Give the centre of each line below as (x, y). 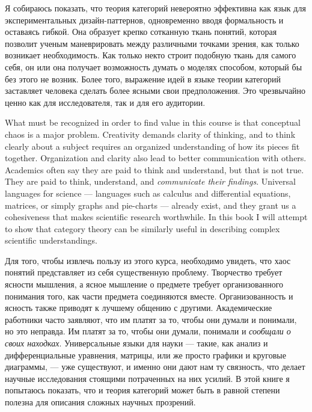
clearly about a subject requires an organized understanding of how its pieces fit (152, 146)
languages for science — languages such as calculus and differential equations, (148, 193)
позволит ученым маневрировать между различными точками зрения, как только (152, 43)
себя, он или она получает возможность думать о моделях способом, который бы (154, 66)
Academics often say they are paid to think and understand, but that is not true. (154, 169)
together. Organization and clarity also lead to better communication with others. (156, 158)
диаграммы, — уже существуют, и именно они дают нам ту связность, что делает (155, 367)
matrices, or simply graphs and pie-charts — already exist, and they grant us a (151, 205)
